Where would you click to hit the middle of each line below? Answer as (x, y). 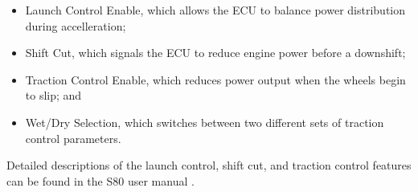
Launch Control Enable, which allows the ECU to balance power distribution (215, 10)
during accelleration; (76, 25)
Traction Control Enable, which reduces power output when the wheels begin (215, 79)
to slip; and (53, 95)
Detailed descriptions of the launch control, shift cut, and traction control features (209, 165)
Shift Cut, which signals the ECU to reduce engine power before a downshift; (215, 53)
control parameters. (73, 138)
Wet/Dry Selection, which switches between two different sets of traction (205, 122)
